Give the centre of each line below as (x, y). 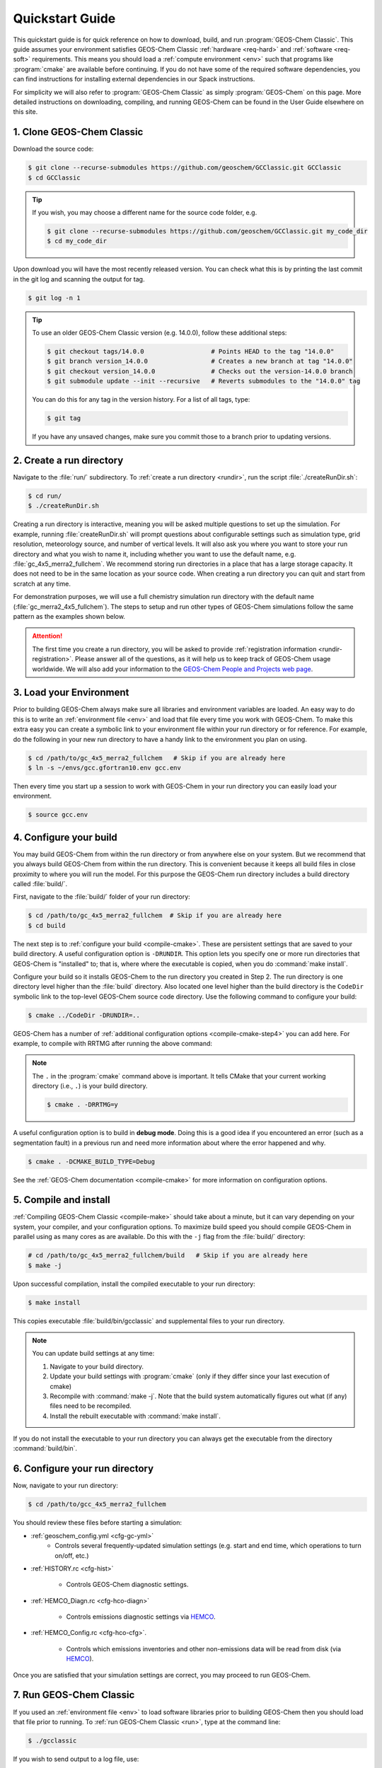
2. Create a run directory (68, 460)
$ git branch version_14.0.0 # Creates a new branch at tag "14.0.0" (200, 361)
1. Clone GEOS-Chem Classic (78, 132)
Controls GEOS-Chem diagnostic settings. (127, 1585)
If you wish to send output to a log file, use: (76, 1759)
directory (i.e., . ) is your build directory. (90, 1086)
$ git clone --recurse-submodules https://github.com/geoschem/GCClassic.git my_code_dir (207, 231)
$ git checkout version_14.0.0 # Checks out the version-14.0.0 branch (200, 371)
